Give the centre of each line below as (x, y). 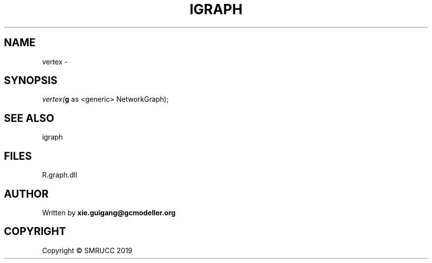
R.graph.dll (60, 175)
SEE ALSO (29, 118)
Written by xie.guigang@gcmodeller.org (109, 212)
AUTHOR (26, 194)
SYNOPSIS (31, 81)
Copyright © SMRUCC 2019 (87, 250)
